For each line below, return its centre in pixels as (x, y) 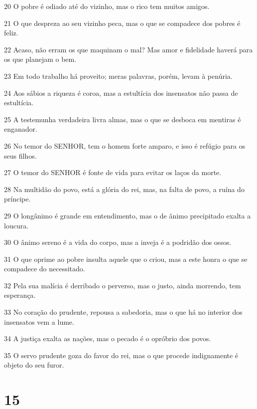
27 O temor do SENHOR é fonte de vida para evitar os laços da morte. (113, 172)
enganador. (21, 129)
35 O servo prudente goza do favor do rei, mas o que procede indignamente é (121, 355)
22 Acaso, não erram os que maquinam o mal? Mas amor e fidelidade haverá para (128, 49)
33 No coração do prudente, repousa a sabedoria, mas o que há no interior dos (123, 312)
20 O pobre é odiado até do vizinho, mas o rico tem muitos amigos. (107, 6)
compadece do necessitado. (45, 269)
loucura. (16, 225)
